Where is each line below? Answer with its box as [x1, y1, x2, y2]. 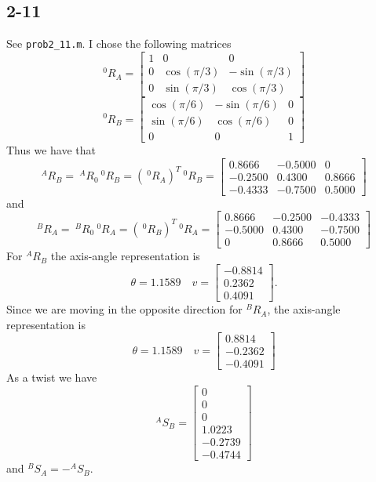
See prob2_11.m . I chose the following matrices [6, 35, 232, 52]
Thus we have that [6, 142, 97, 158]
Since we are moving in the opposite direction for [6, 301, 243, 317]
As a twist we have [6, 369, 97, 386]
